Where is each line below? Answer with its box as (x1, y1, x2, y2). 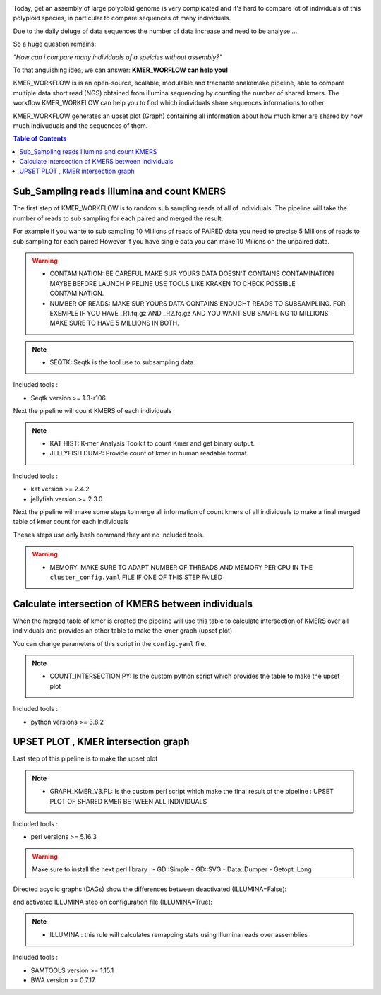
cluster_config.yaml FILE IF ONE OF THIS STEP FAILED (49, 573, 223, 581)
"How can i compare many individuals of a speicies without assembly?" (13, 53, 222, 61)
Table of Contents (13, 134, 67, 143)
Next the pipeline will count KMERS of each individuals (13, 407, 172, 415)
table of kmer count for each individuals (13, 518, 129, 526)
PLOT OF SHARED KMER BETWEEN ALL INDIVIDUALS (49, 797, 207, 805)
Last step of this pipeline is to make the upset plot (13, 754, 158, 763)
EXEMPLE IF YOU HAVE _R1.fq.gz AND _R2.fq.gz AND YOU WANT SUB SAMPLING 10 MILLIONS (49, 309, 329, 317)
